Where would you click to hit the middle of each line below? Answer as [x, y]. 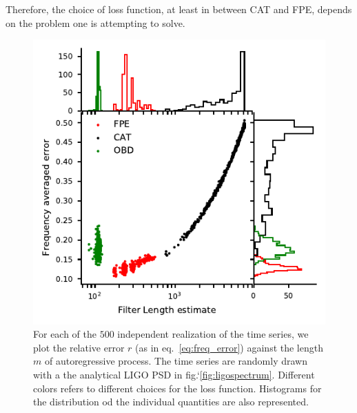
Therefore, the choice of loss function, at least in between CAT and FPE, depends [179, 9]
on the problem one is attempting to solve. [95, 22]
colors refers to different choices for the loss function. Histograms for [177, 388]
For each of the [65, 334]
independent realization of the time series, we [213, 334]
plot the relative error [79, 347]
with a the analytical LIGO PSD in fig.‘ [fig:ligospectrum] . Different [174, 375]
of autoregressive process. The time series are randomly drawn [176, 361]
